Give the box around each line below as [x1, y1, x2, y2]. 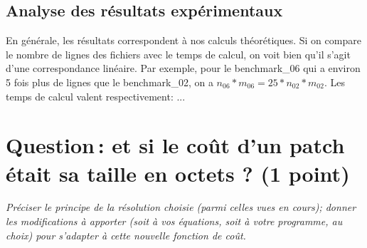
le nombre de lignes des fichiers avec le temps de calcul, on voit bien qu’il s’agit [6, 46, 351, 61]
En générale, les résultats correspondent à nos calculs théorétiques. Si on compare [6, 33, 361, 48]
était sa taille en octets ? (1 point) [6, 158, 350, 187]
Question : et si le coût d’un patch [6, 130, 345, 160]
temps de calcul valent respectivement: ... [6, 88, 186, 103]
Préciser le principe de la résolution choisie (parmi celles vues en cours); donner [6, 200, 356, 215]
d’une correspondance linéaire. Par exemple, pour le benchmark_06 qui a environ [6, 61, 361, 76]
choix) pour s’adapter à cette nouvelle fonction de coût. [6, 227, 246, 242]
